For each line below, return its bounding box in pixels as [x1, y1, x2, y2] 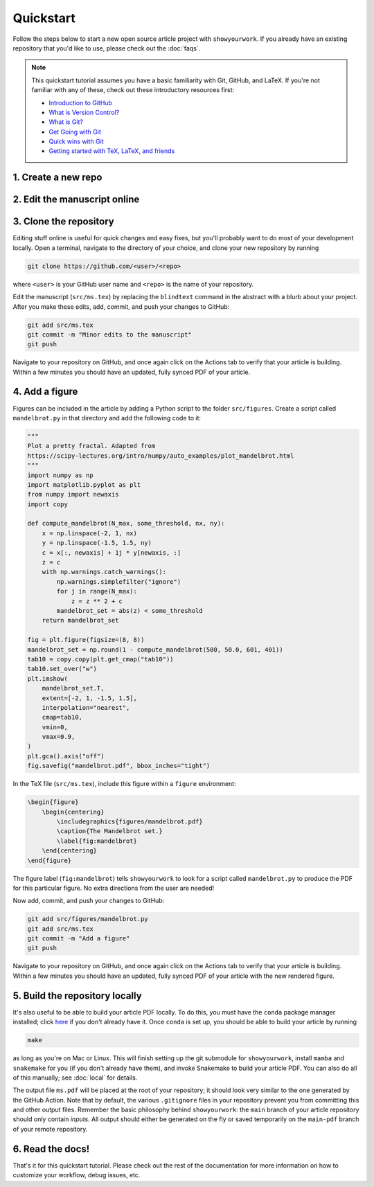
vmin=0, [42, 723, 69, 731]
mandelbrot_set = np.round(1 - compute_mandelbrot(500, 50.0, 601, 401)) [27, 645, 283, 654]
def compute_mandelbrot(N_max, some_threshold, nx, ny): [27, 519, 225, 528]
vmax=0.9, [42, 733, 75, 741]
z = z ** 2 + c [71, 597, 123, 605]
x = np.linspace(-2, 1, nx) [42, 529, 138, 537]
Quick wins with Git [48, 137, 104, 145]
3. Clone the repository [12, 215, 114, 228]
